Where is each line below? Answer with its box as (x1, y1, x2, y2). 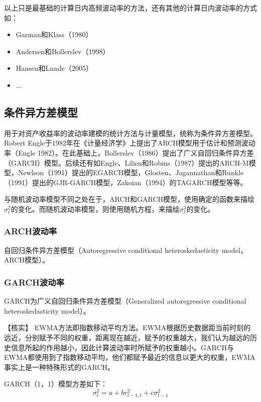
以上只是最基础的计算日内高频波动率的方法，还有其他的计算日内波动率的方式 (4, 3, 257, 13)
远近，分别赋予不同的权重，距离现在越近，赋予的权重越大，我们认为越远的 (4, 332, 250, 342)
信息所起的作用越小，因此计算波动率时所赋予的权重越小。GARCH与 (11, 342, 234, 352)
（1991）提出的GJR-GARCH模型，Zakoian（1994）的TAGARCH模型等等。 (4, 177, 247, 187)
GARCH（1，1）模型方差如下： (4, 378, 108, 389)
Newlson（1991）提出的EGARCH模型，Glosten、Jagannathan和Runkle (18, 167, 244, 178)
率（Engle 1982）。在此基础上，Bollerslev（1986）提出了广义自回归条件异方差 (4, 147, 254, 158)
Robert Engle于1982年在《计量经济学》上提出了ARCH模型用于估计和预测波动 (4, 138, 255, 148)
